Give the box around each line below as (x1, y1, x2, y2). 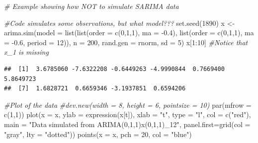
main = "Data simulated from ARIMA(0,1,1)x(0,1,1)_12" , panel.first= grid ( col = (4, 119, 251, 129)
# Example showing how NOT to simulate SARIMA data (4, 1, 179, 11)
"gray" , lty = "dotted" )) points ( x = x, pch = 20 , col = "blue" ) (4, 129, 192, 139)
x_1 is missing (4, 47, 49, 57)
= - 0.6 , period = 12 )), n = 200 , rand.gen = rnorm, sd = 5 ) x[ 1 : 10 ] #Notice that (4, 37, 248, 47)
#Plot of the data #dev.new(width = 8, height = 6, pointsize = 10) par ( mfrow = (4, 99, 252, 110)
